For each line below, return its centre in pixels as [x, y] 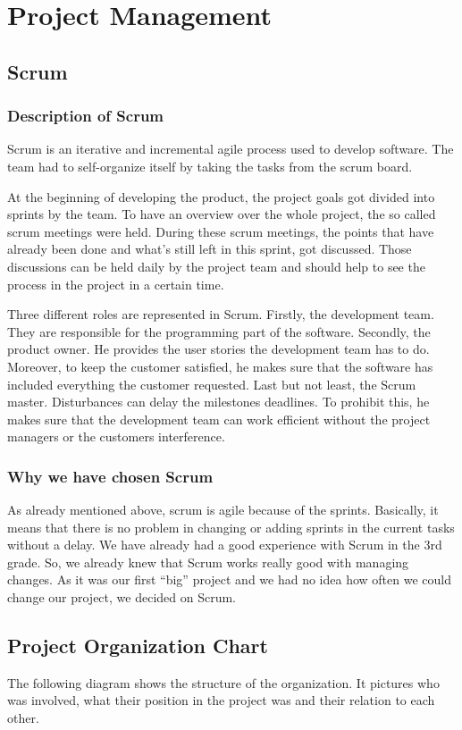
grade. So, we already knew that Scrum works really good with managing [208, 562]
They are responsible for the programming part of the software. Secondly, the [219, 331]
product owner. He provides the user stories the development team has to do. [218, 349]
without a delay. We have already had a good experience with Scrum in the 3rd [225, 545]
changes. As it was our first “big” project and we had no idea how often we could [229, 579]
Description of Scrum [86, 116]
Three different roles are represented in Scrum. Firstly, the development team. [221, 314]
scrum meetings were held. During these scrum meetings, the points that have [221, 231]
